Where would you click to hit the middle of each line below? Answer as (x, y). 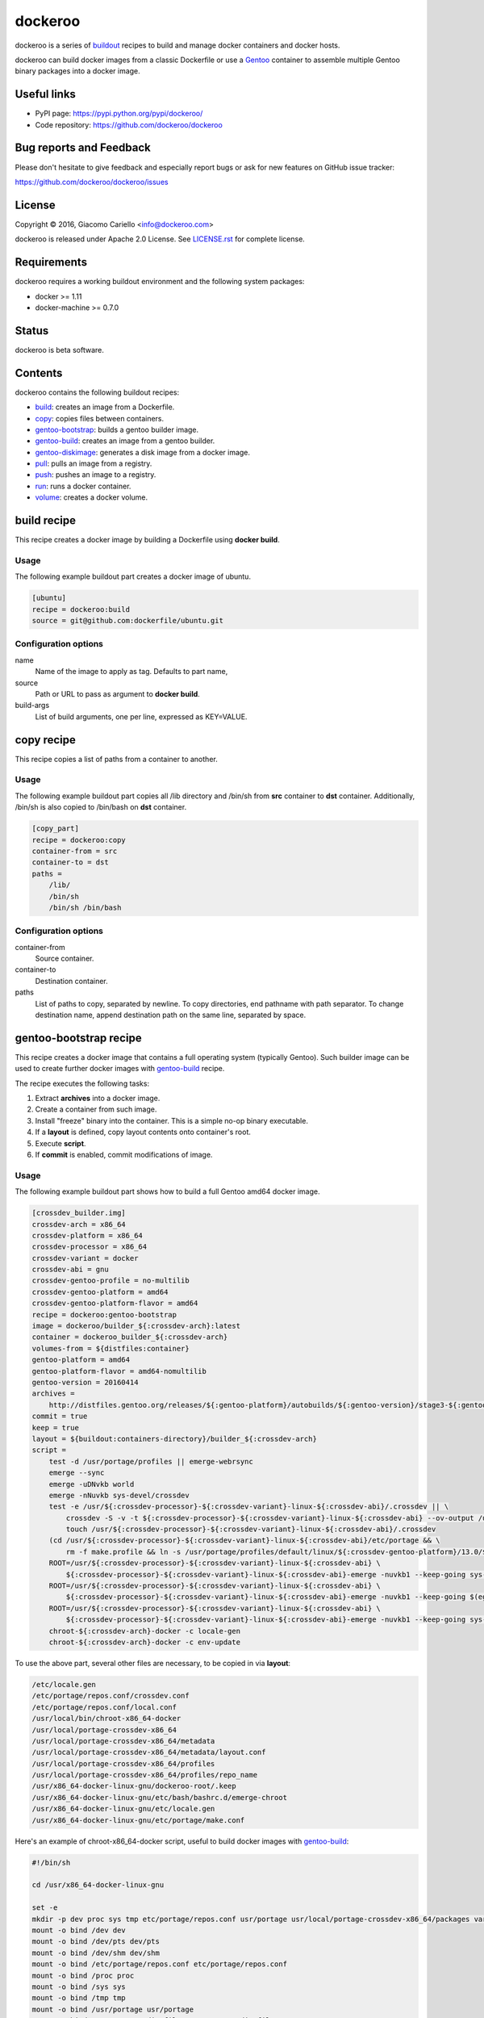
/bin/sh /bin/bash (85, 907)
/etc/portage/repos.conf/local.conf (104, 1707)
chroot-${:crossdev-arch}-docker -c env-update (145, 1642)
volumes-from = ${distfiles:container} (111, 1348)
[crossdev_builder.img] (79, 1213)
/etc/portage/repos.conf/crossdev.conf (111, 1696)
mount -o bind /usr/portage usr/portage (113, 2009)
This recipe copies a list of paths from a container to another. (116, 759)
